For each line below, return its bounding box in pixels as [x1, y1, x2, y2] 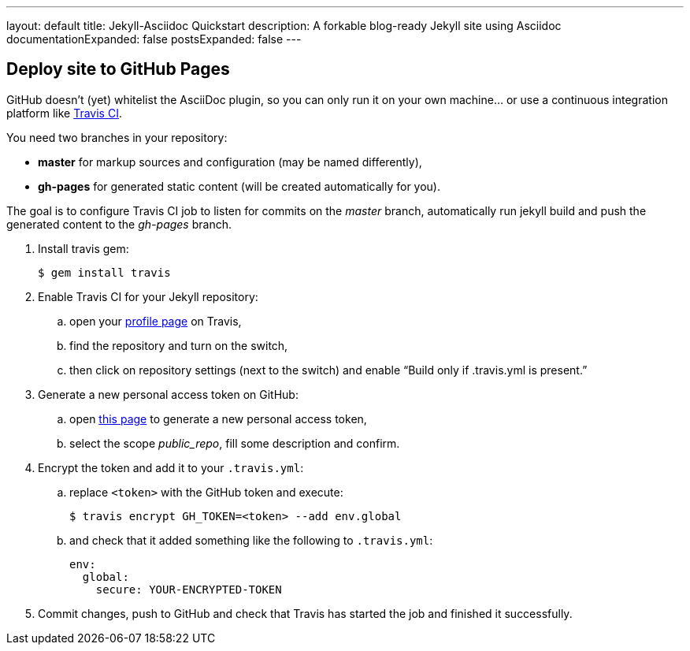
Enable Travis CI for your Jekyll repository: [38, 289, 258, 303]
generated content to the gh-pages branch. [6, 217, 232, 231]
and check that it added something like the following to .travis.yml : [69, 533, 433, 547]
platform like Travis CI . [6, 106, 122, 120]
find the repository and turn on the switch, [69, 338, 288, 352]
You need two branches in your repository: [6, 130, 228, 144]
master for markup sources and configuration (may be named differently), [38, 154, 422, 169]
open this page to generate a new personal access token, [69, 411, 367, 426]
